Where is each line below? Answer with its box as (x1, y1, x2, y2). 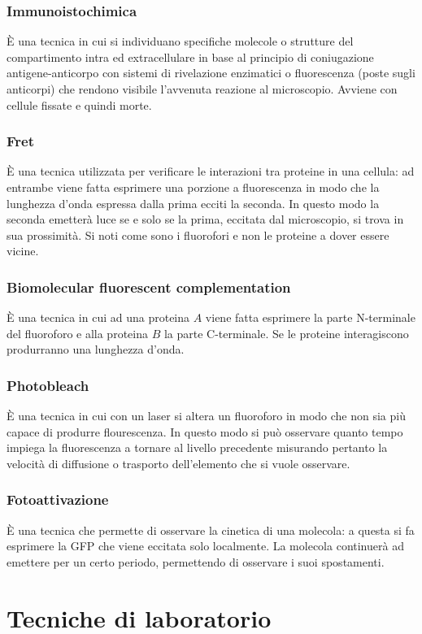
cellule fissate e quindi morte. (7, 96, 152, 113)
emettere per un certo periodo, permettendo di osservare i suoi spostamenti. (7, 553, 385, 570)
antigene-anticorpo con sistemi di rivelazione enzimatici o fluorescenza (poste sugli (7, 64, 415, 81)
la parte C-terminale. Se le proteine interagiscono (163, 324, 409, 341)
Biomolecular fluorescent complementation (7, 276, 291, 297)
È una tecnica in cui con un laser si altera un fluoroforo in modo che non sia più (7, 407, 406, 424)
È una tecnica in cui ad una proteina (7, 309, 190, 326)
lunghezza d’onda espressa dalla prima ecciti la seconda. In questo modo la (7, 194, 380, 211)
